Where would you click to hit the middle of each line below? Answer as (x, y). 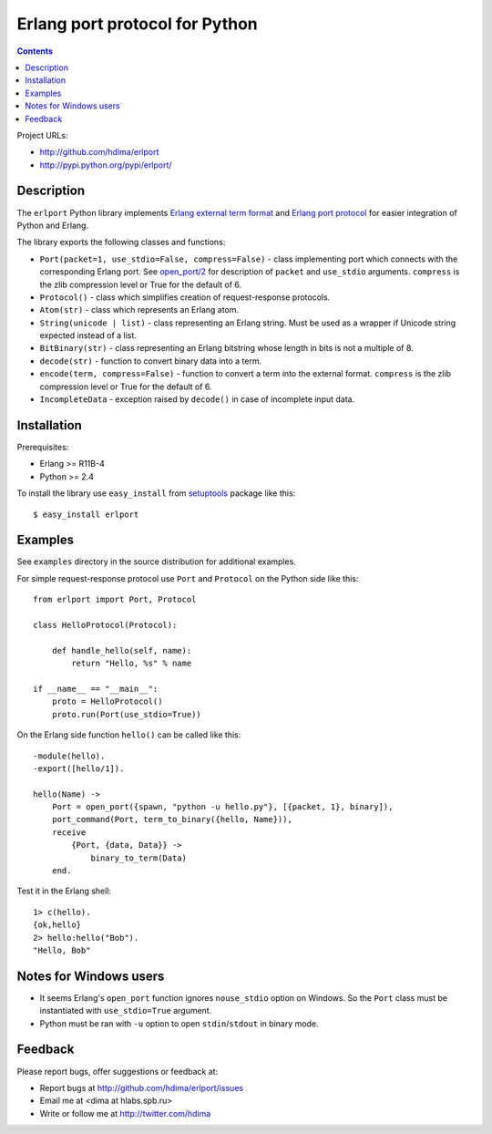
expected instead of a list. (88, 335)
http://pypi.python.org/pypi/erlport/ (106, 165)
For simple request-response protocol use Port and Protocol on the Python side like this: (188, 578)
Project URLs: (42, 135)
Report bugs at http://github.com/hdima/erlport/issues (142, 1088)
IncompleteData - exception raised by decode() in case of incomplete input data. (197, 399)
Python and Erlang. (53, 225)
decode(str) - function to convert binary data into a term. (151, 361)
